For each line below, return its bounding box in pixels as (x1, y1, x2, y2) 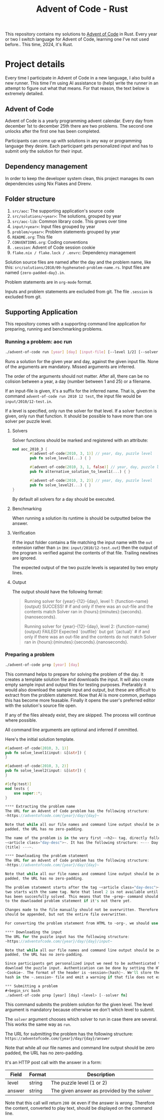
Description (87, 1071, 115, 1078)
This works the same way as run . (5, 1021, 72, 1027)
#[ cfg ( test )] (5, 781, 32, 786)
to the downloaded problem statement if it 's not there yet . (5, 899, 132, 904)
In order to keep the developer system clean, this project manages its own (5, 175, 154, 181)
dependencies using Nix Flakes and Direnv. (5, 181, 92, 186)
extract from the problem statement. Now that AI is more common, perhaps (5, 692, 156, 698)
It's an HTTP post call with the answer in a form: (5, 1060, 102, 1066)
